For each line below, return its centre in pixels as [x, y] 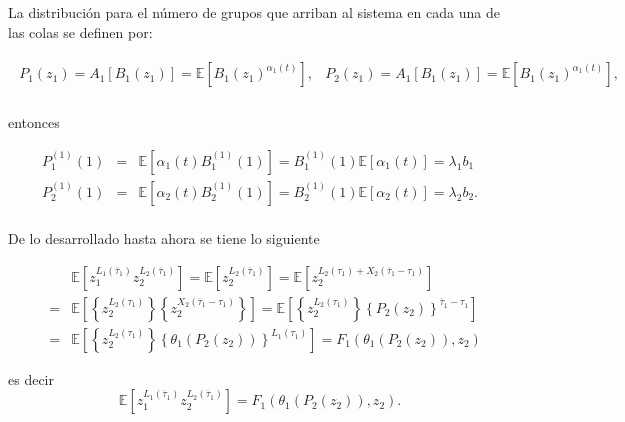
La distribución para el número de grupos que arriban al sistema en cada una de [254, 12]
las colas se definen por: [80, 31]
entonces [34, 122]
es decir [31, 378]
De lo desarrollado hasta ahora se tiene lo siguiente [164, 237]
